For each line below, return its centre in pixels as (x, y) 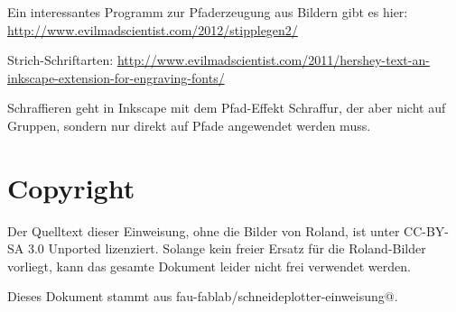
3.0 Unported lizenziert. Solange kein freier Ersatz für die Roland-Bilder (227, 248)
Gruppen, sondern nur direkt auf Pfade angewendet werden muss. (189, 125)
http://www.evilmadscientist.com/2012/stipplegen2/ (153, 29)
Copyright (71, 187)
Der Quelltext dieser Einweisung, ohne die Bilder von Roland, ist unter (204, 230)
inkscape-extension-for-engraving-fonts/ (116, 77)
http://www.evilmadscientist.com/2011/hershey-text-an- (273, 60)
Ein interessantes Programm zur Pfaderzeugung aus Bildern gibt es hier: (208, 12)
